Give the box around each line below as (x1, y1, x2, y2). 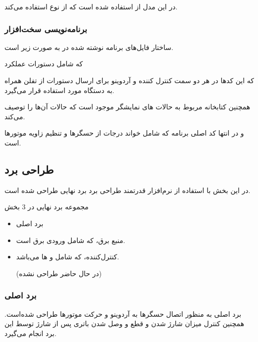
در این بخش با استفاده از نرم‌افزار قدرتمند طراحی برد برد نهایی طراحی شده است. (4, 185, 251, 195)
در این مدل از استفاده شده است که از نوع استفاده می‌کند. (4, 1, 178, 11)
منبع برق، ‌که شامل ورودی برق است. (16, 235, 125, 245)
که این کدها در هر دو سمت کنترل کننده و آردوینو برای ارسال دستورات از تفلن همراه (4, 75, 254, 85)
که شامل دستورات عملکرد (4, 58, 83, 69)
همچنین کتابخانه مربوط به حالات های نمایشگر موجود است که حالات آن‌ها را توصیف (4, 101, 251, 112)
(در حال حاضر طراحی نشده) (16, 268, 102, 278)
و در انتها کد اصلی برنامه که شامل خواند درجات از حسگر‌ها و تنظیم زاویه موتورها (4, 128, 244, 138)
